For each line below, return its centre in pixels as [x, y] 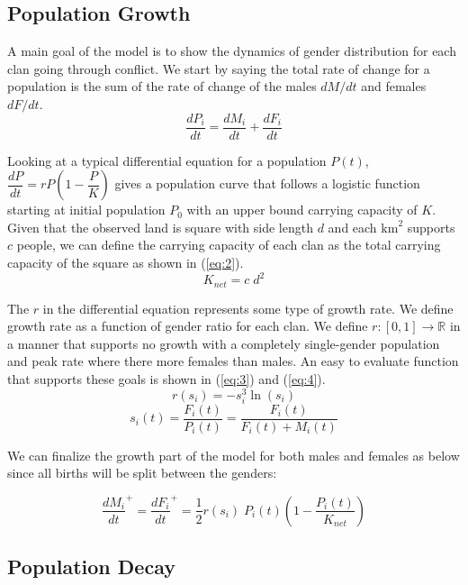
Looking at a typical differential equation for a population [167, 160]
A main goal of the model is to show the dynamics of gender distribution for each [232, 51]
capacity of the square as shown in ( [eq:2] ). [126, 263]
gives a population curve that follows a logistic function [267, 183]
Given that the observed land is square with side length [160, 227]
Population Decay [91, 567]
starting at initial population [86, 210]
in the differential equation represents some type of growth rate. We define [248, 308]
